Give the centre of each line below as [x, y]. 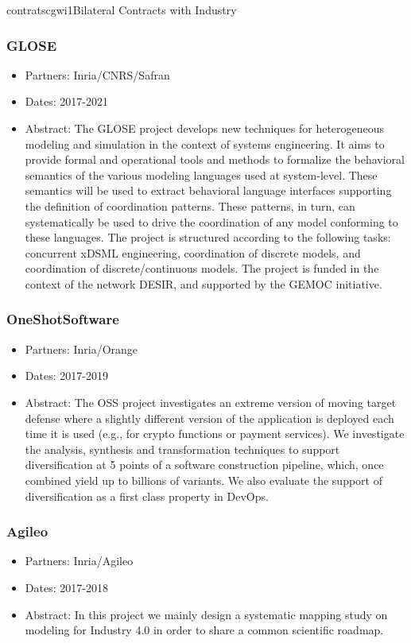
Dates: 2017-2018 [66, 587]
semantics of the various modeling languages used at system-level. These [201, 174]
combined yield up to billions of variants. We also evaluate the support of [204, 480]
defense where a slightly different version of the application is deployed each [209, 418]
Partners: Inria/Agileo [79, 561]
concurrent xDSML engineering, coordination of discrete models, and [193, 252]
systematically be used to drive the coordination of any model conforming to [211, 221]
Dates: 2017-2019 [66, 376]
